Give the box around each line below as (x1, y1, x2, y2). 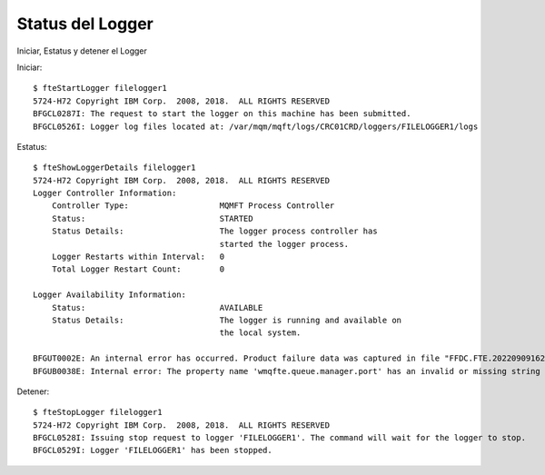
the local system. (219, 328, 302, 338)
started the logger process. (219, 239, 350, 249)
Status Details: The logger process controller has (51, 226, 378, 236)
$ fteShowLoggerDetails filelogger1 (33, 163, 196, 173)
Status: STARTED (51, 213, 253, 223)
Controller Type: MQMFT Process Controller (51, 201, 335, 211)
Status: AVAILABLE (51, 302, 263, 312)
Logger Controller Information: (33, 188, 177, 199)
